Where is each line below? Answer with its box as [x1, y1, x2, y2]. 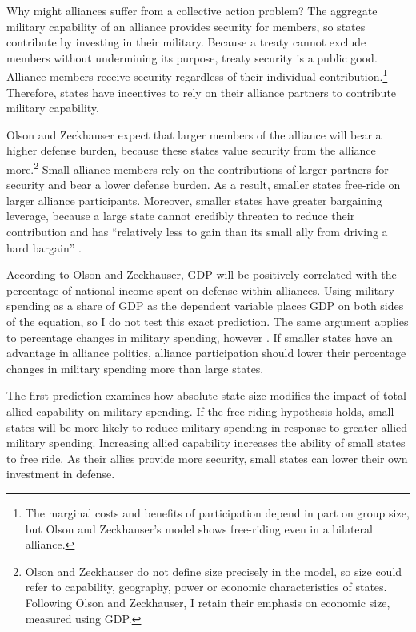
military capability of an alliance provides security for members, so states [6, 18, 366, 34]
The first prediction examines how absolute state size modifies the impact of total [6, 387, 406, 404]
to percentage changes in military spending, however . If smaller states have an [6, 328, 393, 345]
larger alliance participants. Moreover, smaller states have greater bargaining [6, 191, 382, 208]
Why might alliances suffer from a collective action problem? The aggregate [6, 2, 378, 18]
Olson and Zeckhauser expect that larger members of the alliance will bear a [6, 126, 382, 143]
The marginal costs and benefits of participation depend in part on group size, [25, 504, 410, 521]
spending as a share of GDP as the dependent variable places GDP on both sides [6, 297, 404, 314]
